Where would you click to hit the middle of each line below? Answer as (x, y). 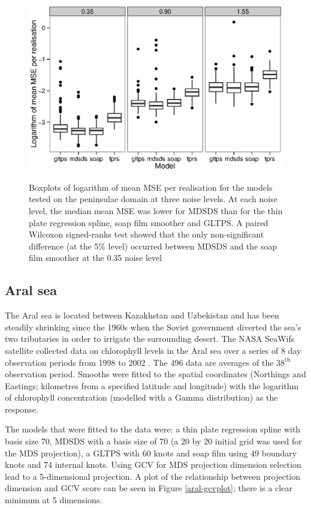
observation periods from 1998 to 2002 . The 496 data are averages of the (139, 362)
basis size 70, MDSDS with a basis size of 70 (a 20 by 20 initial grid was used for (153, 441)
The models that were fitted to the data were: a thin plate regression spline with (153, 429)
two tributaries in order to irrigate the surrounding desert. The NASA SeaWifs (150, 339)
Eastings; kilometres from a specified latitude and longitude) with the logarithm (152, 385)
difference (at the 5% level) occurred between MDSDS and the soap (153, 246)
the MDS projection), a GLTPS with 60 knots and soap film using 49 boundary (151, 453)
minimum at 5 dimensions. (54, 500)
